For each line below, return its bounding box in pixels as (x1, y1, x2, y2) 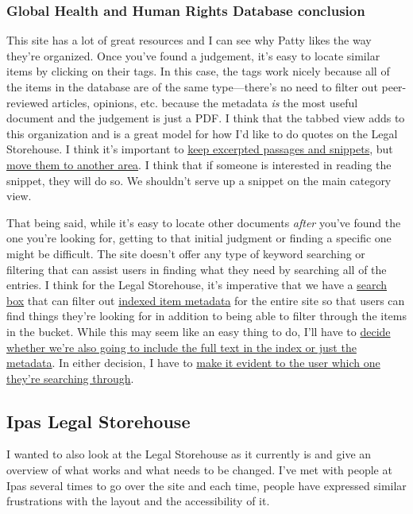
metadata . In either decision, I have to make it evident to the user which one (6, 354, 380, 371)
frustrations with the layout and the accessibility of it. (6, 493, 270, 509)
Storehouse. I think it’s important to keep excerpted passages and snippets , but (6, 141, 393, 157)
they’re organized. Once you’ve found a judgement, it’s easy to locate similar (6, 47, 380, 64)
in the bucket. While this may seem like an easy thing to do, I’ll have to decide (6, 323, 391, 339)
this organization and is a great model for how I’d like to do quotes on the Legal (6, 125, 398, 141)
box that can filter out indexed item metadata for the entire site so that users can (6, 292, 405, 308)
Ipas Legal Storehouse (6, 408, 191, 433)
